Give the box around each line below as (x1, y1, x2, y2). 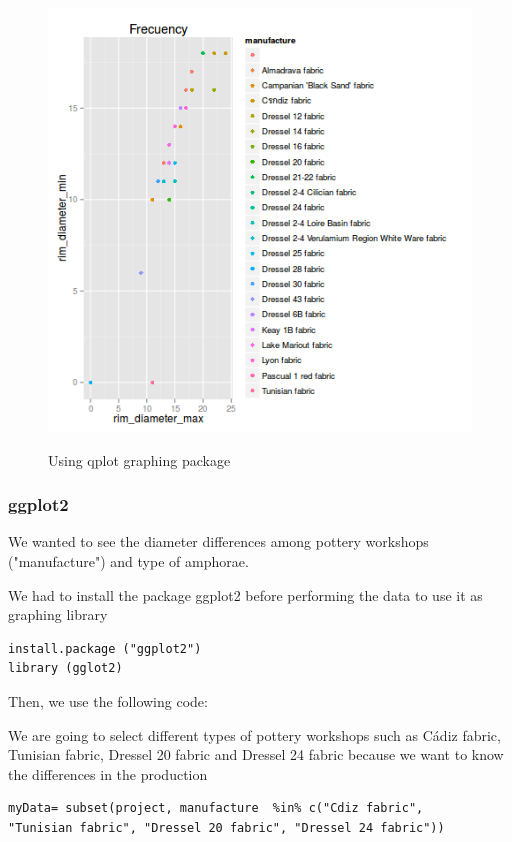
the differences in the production (8, 763, 208, 784)
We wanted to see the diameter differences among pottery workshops (8, 531, 429, 552)
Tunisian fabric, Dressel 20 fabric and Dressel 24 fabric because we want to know (8, 744, 504, 765)
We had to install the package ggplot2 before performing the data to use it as (8, 584, 483, 605)
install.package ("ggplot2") (8, 641, 202, 656)
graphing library (8, 604, 108, 625)
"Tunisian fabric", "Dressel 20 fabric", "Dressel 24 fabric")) (8, 820, 445, 835)
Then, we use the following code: (8, 690, 208, 711)
